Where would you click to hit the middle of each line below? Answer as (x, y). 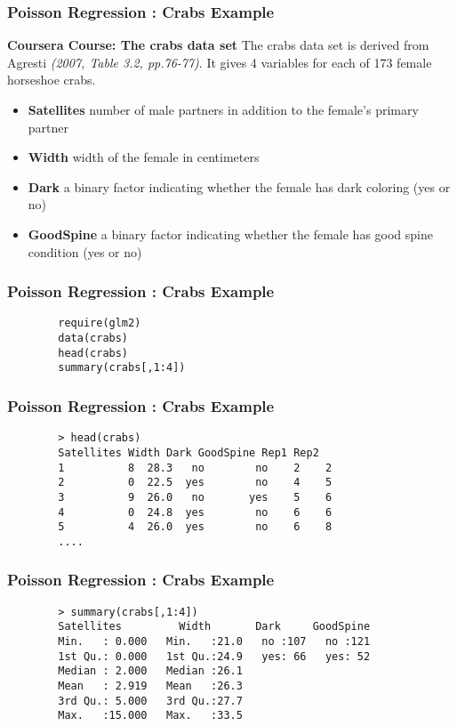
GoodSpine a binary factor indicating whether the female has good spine (230, 234)
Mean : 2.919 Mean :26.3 (150, 686)
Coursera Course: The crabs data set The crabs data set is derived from (218, 45)
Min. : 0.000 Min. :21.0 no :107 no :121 (214, 641)
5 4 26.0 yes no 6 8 (195, 527)
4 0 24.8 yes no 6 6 (195, 512)
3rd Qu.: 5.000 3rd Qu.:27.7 (150, 701)
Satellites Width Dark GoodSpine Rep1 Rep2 (188, 452)
